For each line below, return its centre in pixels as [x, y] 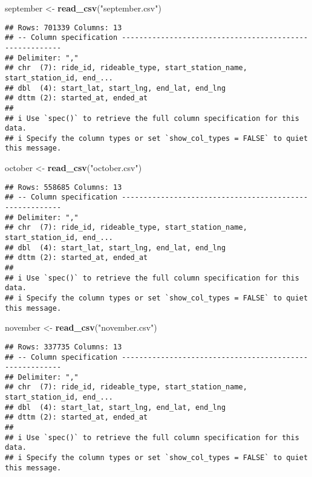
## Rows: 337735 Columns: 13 [63, 347]
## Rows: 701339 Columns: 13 [63, 28]
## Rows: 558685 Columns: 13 [63, 187]
